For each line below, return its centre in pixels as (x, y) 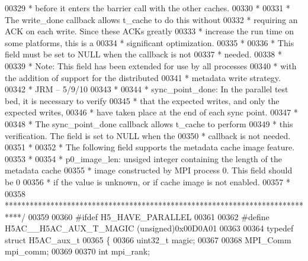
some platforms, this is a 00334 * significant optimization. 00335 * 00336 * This (150, 42)
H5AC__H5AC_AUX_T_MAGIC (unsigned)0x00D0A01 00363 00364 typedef (149, 228)
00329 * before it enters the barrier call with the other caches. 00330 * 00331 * (147, 8)
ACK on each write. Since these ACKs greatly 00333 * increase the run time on (149, 31)
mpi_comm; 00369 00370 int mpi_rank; (78, 251)
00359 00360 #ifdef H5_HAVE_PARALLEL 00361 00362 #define (149, 216)
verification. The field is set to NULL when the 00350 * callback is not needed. (148, 135)
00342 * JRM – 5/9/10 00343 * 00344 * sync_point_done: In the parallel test (147, 89)
